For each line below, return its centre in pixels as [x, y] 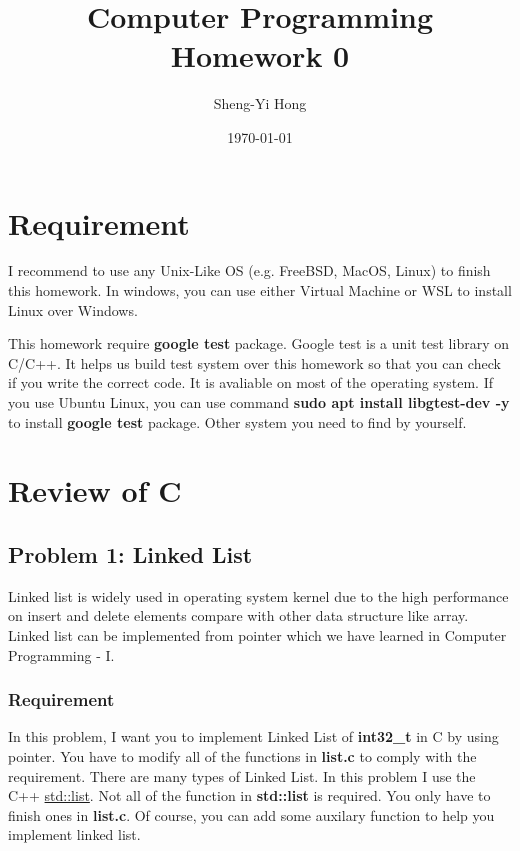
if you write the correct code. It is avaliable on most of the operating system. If [250, 382]
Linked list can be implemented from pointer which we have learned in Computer [257, 634]
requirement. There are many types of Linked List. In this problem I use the [242, 775]
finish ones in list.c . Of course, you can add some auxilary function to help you [251, 814]
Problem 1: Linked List [130, 553]
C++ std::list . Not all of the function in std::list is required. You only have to [249, 795]
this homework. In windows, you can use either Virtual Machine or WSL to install [260, 290]
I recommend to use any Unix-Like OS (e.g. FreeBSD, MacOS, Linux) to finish [249, 270]
